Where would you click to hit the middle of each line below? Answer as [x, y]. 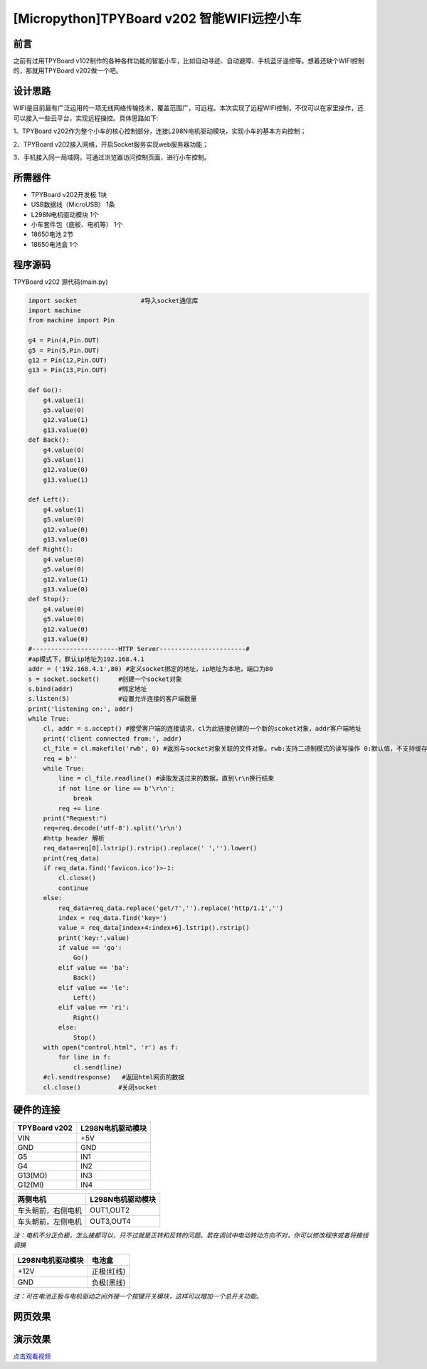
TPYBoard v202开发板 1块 [69, 194]
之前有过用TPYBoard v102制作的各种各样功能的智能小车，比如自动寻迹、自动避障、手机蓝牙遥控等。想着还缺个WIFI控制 [189, 61]
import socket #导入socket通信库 [113, 300]
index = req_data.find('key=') [112, 918]
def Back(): [49, 440]
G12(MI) [31, 1185]
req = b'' [60, 758]
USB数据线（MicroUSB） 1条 [73, 205]
